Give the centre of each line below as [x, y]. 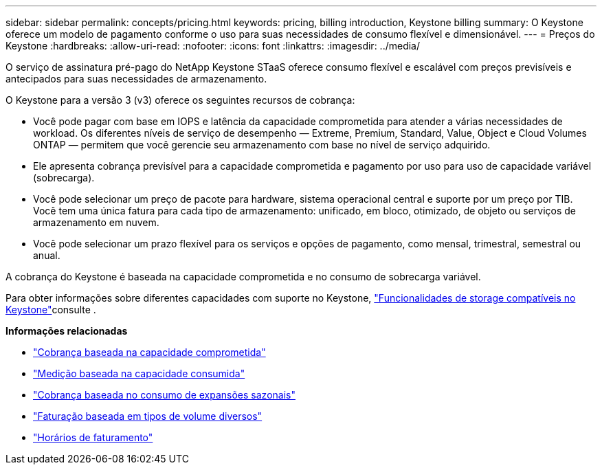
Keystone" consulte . [51, 310]
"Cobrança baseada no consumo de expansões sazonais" [164, 395]
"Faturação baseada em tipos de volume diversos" [148, 416]
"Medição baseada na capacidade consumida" [139, 373]
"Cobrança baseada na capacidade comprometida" [149, 352]
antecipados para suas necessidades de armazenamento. [136, 79]
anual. [47, 255]
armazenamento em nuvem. [96, 222]
